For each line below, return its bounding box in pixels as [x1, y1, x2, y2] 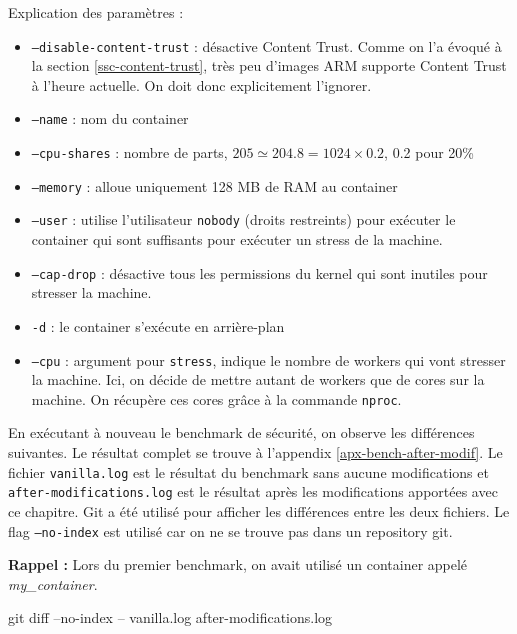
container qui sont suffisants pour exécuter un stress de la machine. [31, 229, 443, 250]
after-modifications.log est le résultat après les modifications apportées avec [8, 481, 498, 502]
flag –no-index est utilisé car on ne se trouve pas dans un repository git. [8, 520, 453, 541]
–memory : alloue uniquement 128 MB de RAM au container [31, 175, 398, 196]
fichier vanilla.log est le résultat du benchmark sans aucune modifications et [8, 461, 489, 482]
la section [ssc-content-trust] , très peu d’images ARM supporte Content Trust [31, 55, 507, 76]
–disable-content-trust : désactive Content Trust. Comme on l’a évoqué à [31, 35, 502, 56]
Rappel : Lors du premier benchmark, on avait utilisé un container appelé [8, 554, 468, 575]
